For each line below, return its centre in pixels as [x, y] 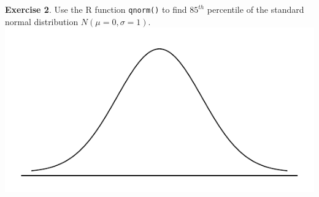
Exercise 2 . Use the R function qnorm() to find [96, 9]
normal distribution [42, 21]
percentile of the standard [256, 9]
